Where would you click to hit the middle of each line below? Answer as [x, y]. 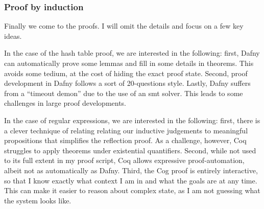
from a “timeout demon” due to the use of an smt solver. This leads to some [124, 93]
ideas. [13, 36]
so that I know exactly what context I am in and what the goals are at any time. [131, 180]
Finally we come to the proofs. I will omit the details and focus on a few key [124, 26]
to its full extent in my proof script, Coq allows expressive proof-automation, [124, 160]
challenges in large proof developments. [65, 103]
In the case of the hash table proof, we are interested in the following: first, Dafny [132, 53]
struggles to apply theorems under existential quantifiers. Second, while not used [130, 150]
